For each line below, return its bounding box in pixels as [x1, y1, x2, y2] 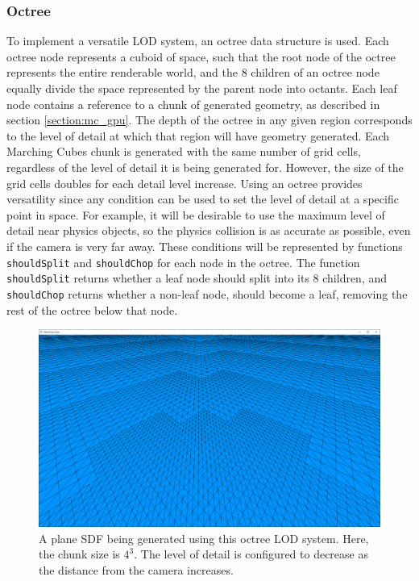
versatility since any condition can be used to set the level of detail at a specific [6, 190, 399, 207]
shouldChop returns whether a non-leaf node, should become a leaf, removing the [6, 285, 408, 302]
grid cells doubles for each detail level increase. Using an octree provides [6, 174, 363, 191]
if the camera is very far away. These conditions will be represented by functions [6, 237, 403, 254]
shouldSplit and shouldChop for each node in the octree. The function [6, 253, 360, 270]
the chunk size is [39, 545, 120, 562]
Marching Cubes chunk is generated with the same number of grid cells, [6, 143, 361, 160]
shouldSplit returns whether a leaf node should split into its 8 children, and [6, 270, 388, 286]
